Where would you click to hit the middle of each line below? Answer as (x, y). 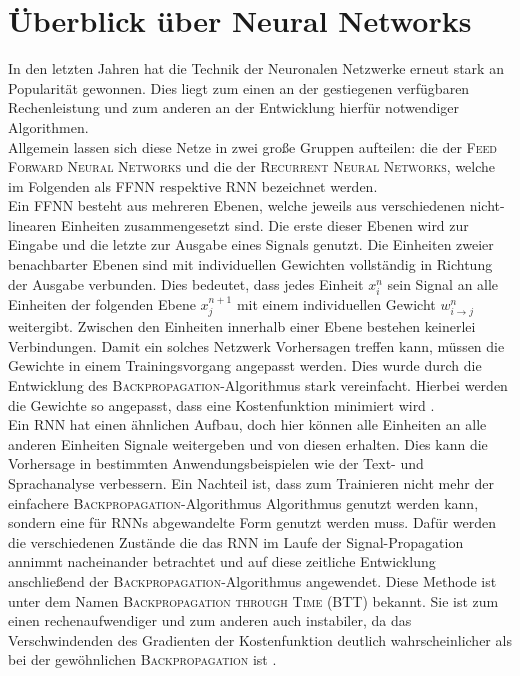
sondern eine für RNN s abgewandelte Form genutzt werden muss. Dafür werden (252, 522)
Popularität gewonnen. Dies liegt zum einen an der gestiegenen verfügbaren (239, 87)
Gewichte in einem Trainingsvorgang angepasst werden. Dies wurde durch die (245, 365)
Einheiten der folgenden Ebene (102, 303)
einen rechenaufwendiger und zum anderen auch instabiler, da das (210, 620)
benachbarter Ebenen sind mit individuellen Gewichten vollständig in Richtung (250, 264)
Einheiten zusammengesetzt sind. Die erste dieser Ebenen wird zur (264, 224)
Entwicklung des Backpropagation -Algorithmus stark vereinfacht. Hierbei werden (258, 385)
